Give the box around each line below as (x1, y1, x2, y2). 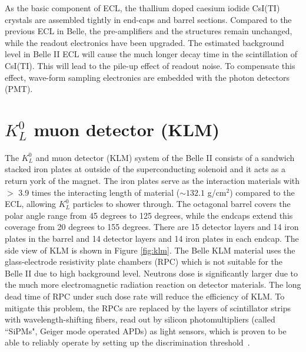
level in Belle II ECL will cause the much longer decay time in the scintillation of (5, 48, 297, 60)
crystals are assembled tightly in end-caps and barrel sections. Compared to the (5, 13, 292, 25)
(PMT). (5, 83, 33, 95)
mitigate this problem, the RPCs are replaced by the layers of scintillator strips (5, 301, 291, 314)
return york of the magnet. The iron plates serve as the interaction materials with (5, 175, 300, 187)
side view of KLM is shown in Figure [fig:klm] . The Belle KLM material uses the (5, 244, 295, 256)
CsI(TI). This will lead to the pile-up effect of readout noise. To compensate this (5, 59, 295, 71)
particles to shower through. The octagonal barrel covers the (72, 198, 291, 210)
